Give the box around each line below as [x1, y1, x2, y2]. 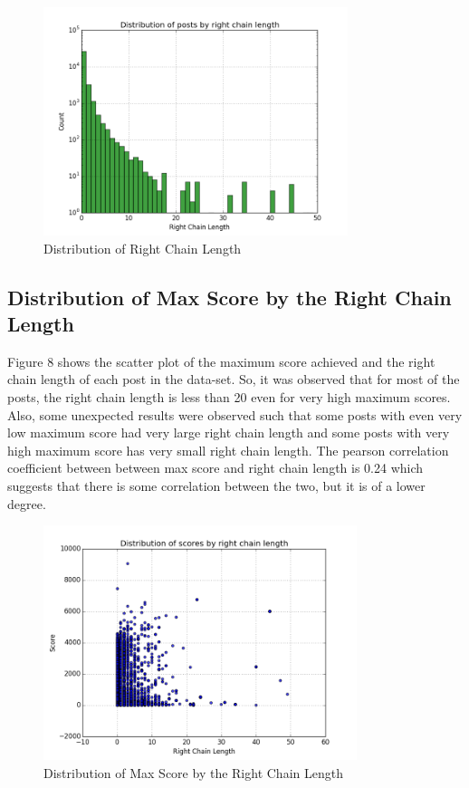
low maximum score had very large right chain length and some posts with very [7, 423, 450, 442]
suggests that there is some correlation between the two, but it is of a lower [7, 476, 426, 495]
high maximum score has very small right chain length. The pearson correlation [7, 440, 449, 459]
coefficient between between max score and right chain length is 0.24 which [7, 458, 424, 477]
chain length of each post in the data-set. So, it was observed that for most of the [7, 370, 460, 389]
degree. [7, 494, 46, 513]
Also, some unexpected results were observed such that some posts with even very [7, 405, 463, 424]
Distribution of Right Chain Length [43, 238, 242, 257]
